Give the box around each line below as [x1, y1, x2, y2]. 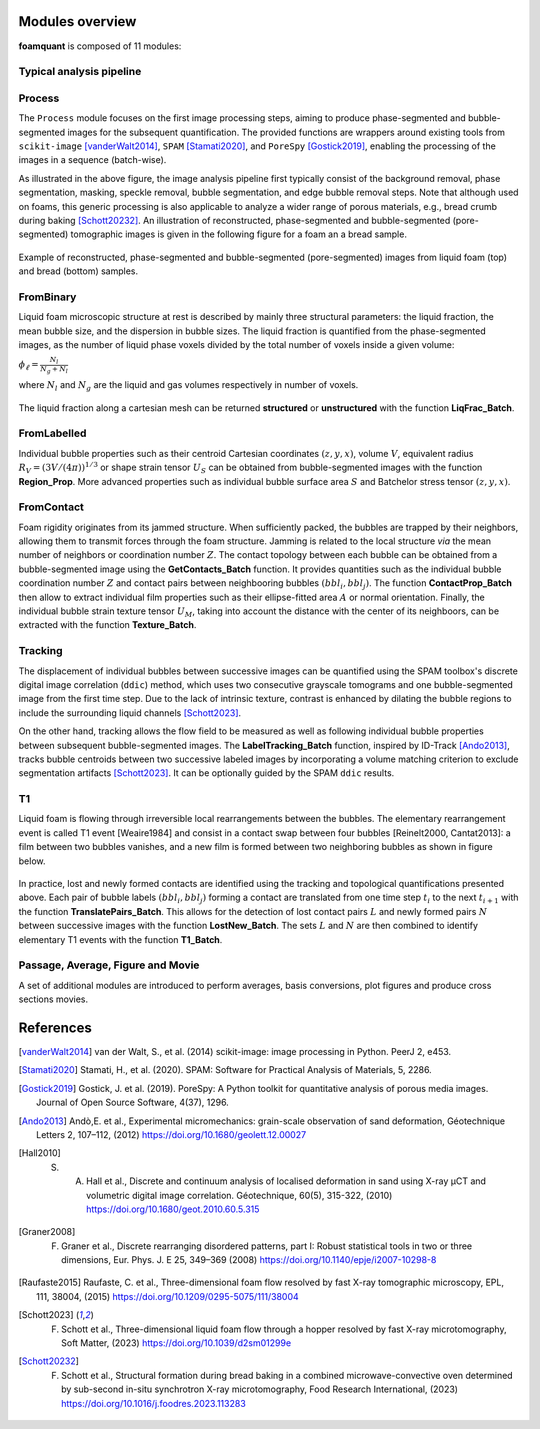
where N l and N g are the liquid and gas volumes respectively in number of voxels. [18, 379, 359, 394]
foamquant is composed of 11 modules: [18, 40, 182, 52]
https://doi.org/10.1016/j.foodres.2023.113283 [61, 1397, 247, 1409]
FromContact [18, 500, 85, 514]
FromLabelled [18, 426, 87, 440]
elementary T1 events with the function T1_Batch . [18, 933, 223, 945]
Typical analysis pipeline [18, 65, 142, 79]
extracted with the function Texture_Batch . [18, 619, 197, 631]
